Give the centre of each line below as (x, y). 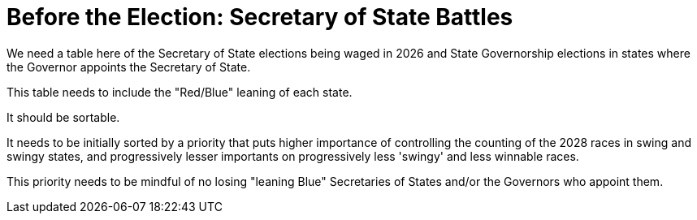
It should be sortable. (63, 117)
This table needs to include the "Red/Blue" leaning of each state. (180, 92)
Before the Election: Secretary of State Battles (260, 17)
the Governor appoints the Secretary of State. (129, 67)
